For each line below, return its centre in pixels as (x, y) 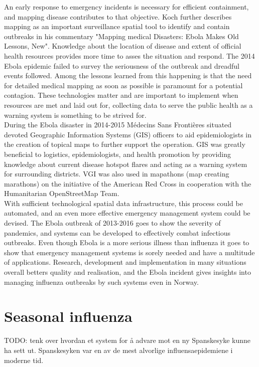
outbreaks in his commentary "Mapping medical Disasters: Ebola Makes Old (121, 36)
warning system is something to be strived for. (75, 115)
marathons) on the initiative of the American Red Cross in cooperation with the (128, 183)
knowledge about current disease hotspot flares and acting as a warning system (126, 164)
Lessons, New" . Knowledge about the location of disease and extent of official (123, 46)
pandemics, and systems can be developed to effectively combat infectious (117, 232)
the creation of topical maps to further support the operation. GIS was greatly (125, 144)
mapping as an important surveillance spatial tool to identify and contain (117, 26)
